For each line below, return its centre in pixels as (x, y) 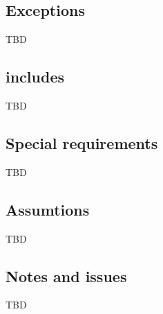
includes (35, 77)
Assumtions (48, 209)
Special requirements (82, 142)
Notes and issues (66, 276)
